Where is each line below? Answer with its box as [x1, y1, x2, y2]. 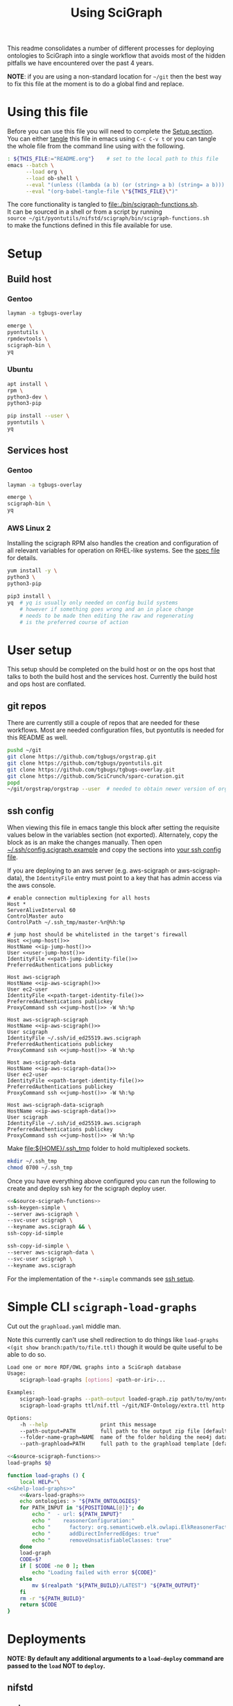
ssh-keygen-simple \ [7, 1204, 67, 1211]
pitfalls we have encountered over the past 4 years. [7, 59, 154, 67]
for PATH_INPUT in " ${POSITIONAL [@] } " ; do [19, 1504, 144, 1511]
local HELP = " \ [19, 1478, 60, 1485]
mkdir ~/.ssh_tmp [7, 1158, 58, 1165]
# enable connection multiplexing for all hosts [7, 895, 150, 902]
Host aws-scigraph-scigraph [7, 1017, 89, 1023]
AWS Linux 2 [7, 523, 51, 533]
